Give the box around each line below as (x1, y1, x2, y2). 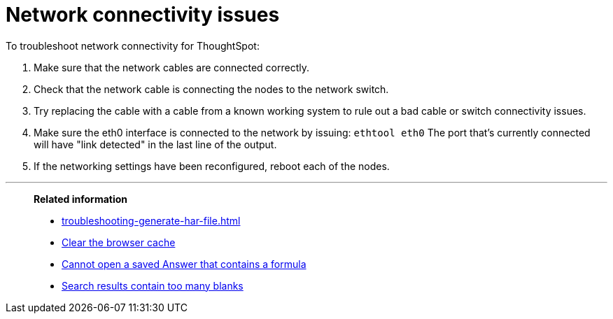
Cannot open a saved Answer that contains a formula (62, 257, 306, 270)
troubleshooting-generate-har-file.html (62, 214, 241, 227)
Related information (34, 192, 128, 205)
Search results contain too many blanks (62, 279, 244, 292)
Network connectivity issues (6, 3, 280, 27)
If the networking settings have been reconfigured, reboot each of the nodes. (34, 159, 390, 172)
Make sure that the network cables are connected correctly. (34, 61, 309, 73)
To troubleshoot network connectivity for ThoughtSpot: (6, 39, 260, 52)
